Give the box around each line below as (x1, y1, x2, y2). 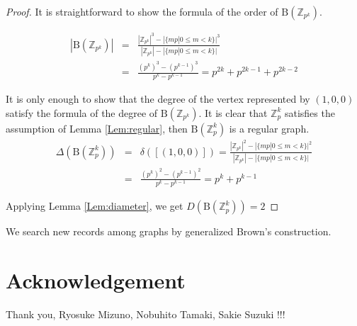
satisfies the (284, 105, 335, 120)
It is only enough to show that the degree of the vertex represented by (6, 91, 310, 106)
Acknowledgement (6, 265, 186, 294)
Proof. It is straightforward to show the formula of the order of (6, 4, 278, 18)
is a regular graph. (229, 120, 310, 135)
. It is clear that (198, 105, 268, 120)
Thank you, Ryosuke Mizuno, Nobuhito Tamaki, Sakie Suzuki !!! (6, 306, 285, 321)
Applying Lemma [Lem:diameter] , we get (6, 198, 183, 213)
